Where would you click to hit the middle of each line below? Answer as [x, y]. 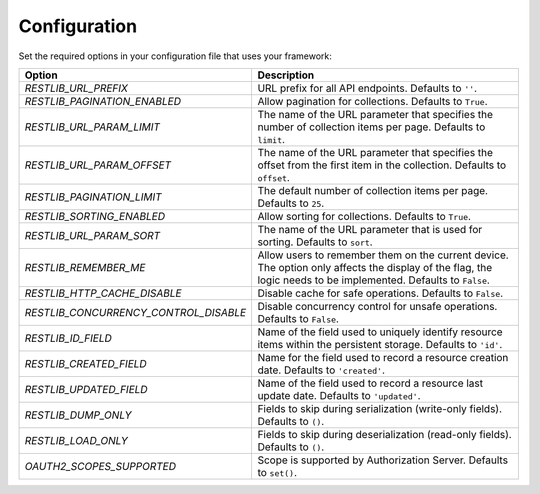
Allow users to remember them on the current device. [383, 255]
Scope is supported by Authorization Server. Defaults [383, 460]
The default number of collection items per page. [373, 190]
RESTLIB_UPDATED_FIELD [86, 389]
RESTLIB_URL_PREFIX [76, 88]
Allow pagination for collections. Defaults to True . [372, 101]
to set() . [277, 472]
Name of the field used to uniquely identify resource [380, 332]
